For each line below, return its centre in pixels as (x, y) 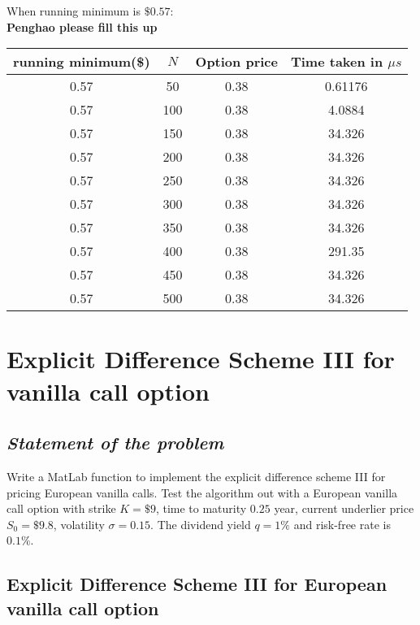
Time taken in (337, 62)
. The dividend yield (201, 524)
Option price (236, 62)
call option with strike (61, 508)
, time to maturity (201, 508)
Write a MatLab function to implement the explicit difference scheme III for (196, 476)
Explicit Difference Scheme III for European (197, 584)
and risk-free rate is (342, 524)
